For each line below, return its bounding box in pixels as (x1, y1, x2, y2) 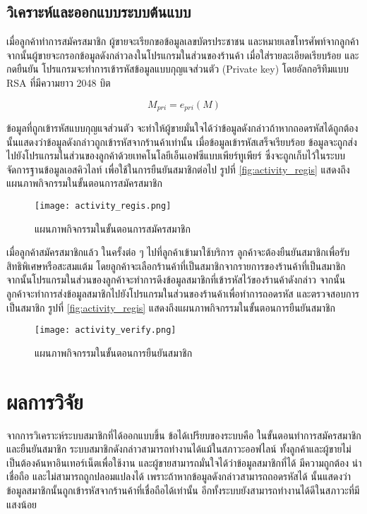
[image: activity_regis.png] (35, 201, 172, 211)
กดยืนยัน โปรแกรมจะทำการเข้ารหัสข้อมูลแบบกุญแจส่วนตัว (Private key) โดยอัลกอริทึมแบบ (6, 61, 349, 76)
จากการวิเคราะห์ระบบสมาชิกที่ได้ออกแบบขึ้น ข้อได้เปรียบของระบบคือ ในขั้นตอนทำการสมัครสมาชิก (6, 427, 361, 442)
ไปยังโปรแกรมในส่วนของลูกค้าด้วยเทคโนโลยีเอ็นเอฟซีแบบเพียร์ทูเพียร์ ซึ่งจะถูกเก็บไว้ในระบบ (6, 148, 346, 163)
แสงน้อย (6, 496, 37, 511)
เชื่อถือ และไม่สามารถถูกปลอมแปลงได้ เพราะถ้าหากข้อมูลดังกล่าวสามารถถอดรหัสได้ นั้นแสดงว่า (6, 469, 351, 484)
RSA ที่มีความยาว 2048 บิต (6, 75, 111, 90)
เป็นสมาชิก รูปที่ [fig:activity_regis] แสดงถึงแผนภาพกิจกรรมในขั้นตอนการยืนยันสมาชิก (6, 300, 336, 314)
